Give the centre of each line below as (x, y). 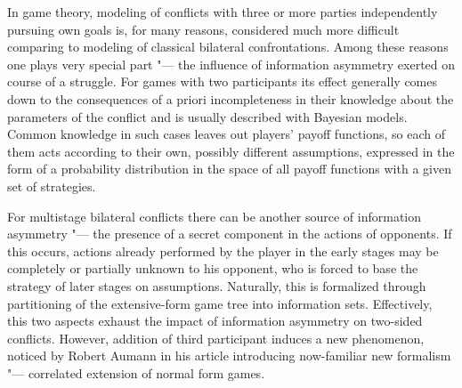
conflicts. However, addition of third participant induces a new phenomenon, (216, 338)
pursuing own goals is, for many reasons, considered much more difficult (203, 29)
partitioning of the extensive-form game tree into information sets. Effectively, (220, 303)
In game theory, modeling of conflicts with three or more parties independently (223, 12)
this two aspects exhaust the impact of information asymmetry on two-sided (215, 321)
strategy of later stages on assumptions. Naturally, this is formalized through (217, 285)
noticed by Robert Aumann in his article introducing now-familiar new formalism (229, 356)
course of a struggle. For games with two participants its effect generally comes (222, 81)
